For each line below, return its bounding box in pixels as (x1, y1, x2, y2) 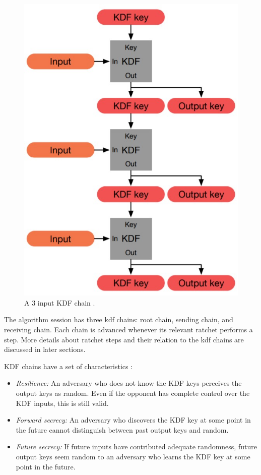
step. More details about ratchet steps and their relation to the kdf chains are (4, 334, 244, 344)
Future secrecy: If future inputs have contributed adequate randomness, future (16, 441, 257, 452)
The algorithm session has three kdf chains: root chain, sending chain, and (4, 314, 233, 325)
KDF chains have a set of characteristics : (4, 361, 133, 371)
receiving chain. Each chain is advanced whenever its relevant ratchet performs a (4, 324, 253, 335)
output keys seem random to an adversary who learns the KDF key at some (16, 451, 250, 461)
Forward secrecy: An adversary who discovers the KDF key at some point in (16, 414, 251, 425)
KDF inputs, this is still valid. (16, 397, 109, 408)
